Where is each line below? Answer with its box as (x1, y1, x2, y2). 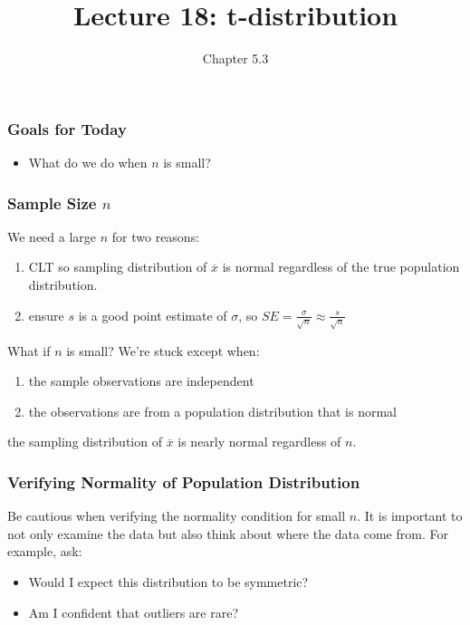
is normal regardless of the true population (222, 257, 460, 276)
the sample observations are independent (28, 371, 254, 390)
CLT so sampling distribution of (28, 257, 207, 276)
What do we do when (28, 153, 148, 172)
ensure (28, 305, 64, 324)
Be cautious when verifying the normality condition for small (7, 506, 346, 525)
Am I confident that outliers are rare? (28, 602, 239, 621)
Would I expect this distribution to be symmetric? (28, 572, 309, 591)
